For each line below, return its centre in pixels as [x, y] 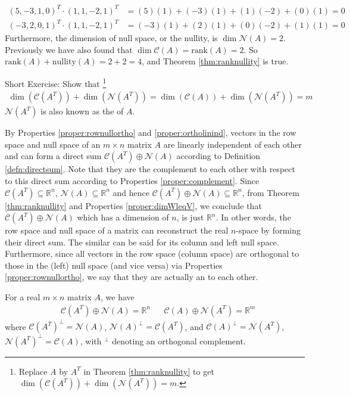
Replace [33, 371]
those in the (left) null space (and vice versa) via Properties [114, 265]
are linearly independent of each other [232, 144]
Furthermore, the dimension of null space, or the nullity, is [111, 38]
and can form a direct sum [53, 156]
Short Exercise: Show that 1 [56, 82]
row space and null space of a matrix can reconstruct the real [117, 230]
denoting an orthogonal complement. [179, 340]
